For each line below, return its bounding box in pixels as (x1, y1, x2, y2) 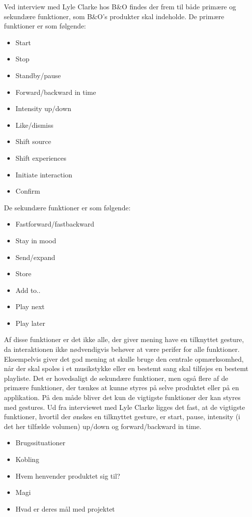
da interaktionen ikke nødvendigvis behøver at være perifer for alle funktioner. (4, 344, 240, 354)
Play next (15, 301, 45, 312)
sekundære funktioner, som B (4, 11, 92, 21)
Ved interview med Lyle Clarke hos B (4, 1, 117, 11)
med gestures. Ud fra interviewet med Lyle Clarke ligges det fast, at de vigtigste (4, 402, 245, 412)
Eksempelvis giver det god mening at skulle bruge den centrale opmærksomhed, (4, 353, 244, 364)
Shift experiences (15, 152, 66, 163)
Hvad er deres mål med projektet (15, 503, 115, 514)
